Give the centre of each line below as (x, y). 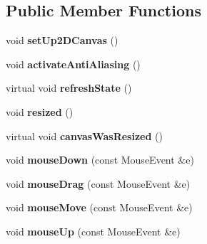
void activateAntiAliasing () (73, 64)
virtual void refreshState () (69, 88)
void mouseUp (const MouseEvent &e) (93, 231)
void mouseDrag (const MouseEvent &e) (98, 183)
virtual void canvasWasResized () (84, 136)
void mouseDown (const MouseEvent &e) (100, 160)
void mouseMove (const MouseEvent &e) (99, 207)
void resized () (40, 111)
